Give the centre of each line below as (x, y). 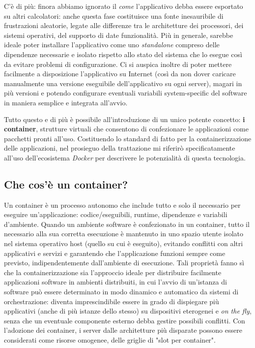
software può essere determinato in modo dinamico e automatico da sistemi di (121, 292)
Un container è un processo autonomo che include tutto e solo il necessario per (122, 205)
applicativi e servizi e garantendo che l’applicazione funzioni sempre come (115, 253)
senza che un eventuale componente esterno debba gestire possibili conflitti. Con (125, 320)
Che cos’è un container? (66, 184)
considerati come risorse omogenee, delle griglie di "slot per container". (110, 340)
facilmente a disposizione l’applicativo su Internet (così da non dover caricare (120, 74)
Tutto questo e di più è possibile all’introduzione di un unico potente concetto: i (125, 119)
